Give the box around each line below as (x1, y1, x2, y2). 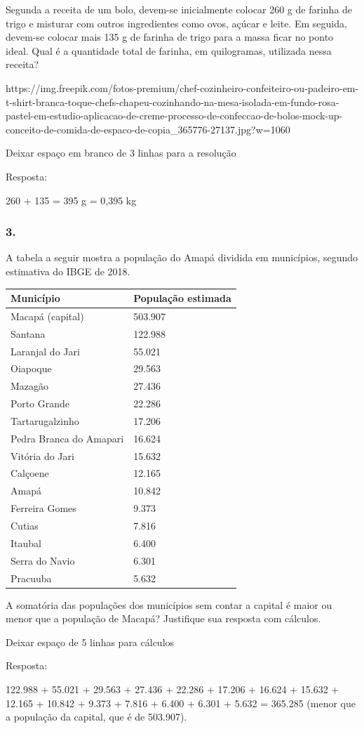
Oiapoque (11, 361, 52, 376)
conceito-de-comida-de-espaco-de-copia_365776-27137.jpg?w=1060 (6, 121, 290, 136)
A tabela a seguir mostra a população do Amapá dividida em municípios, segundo (6, 250, 358, 265)
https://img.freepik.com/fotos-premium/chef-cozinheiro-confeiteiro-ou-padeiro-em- (6, 80, 359, 95)
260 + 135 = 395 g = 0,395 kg (6, 192, 137, 207)
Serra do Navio (11, 553, 75, 567)
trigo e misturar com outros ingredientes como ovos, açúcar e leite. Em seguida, (6, 15, 347, 30)
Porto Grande (11, 396, 69, 411)
